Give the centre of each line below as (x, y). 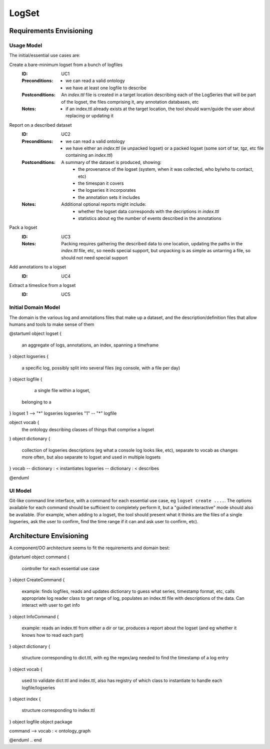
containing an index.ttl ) (89, 155)
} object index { (25, 699)
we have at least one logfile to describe (106, 88)
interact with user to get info (51, 605)
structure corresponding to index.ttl (58, 710)
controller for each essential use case (60, 568)
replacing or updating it (89, 116)
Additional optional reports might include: (104, 204)
